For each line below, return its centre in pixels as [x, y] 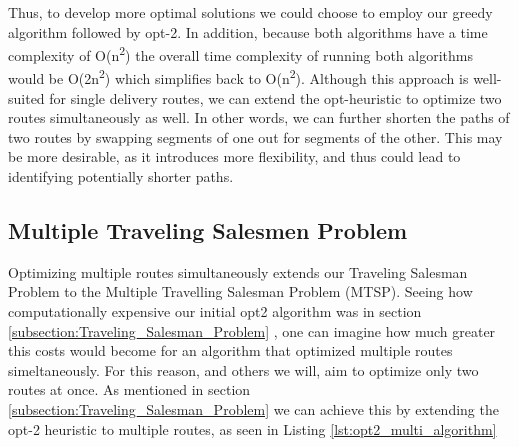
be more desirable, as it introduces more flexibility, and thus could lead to [234, 156]
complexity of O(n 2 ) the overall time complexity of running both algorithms [240, 53]
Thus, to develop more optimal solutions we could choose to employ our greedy [250, 12]
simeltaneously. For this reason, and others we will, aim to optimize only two [243, 369]
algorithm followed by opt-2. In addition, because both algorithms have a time [248, 31]
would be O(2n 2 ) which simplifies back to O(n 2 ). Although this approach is [238, 77]
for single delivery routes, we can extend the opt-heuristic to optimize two [275, 97]
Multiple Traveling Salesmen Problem [208, 230]
